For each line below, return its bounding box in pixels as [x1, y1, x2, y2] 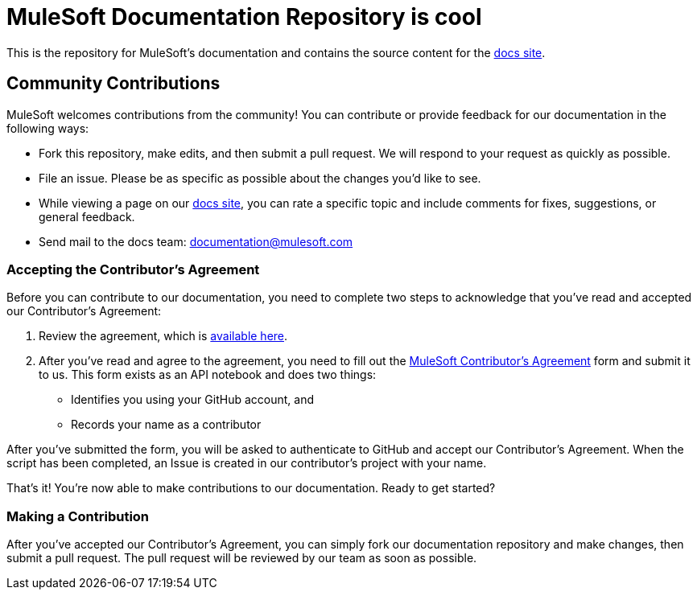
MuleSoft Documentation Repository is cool [6, 3, 482, 31]
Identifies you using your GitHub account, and [71, 393, 314, 407]
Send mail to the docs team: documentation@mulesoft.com [39, 234, 353, 249]
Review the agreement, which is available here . [39, 329, 288, 343]
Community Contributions [6, 73, 221, 94]
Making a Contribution [6, 508, 150, 524]
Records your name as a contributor [71, 417, 262, 432]
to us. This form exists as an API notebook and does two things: [39, 368, 377, 382]
